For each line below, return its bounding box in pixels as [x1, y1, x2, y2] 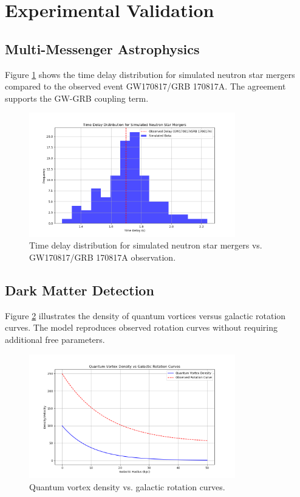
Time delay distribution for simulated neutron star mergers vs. [29, 239, 262, 252]
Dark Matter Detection [5, 281, 154, 300]
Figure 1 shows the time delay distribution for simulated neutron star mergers [5, 68, 295, 80]
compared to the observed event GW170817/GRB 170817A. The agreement [5, 80, 286, 93]
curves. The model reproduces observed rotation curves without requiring [5, 321, 278, 334]
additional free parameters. [5, 333, 105, 346]
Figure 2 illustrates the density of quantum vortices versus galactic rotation [5, 309, 286, 322]
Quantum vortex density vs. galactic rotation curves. [29, 480, 225, 493]
